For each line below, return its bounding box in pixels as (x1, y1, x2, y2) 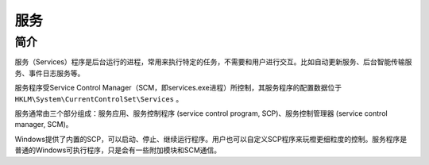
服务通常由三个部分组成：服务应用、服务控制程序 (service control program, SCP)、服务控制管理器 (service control (14, 108, 388, 118)
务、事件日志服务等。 (14, 68, 85, 78)
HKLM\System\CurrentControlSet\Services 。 (14, 94, 184, 103)
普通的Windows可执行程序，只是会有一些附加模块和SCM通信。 (14, 145, 222, 155)
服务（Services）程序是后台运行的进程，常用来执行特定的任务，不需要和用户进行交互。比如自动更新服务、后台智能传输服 (14, 57, 412, 67)
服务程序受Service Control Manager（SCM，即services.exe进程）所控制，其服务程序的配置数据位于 (14, 83, 342, 93)
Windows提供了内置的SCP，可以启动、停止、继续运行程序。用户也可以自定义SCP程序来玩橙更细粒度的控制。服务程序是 (14, 134, 408, 144)
